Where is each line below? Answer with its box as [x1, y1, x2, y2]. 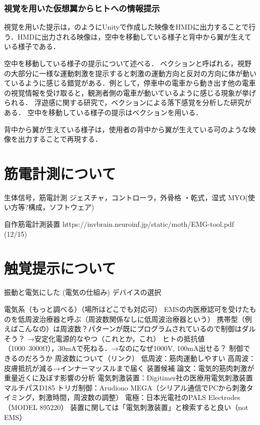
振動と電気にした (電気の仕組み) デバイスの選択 [4, 287, 161, 297]
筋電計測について [4, 163, 116, 183]
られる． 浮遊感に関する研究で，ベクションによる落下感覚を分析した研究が [4, 97, 251, 108]
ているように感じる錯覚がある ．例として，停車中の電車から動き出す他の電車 [4, 78, 256, 88]
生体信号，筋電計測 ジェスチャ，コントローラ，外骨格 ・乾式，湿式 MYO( [4, 192, 248, 202]
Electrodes [208, 392, 240, 402]
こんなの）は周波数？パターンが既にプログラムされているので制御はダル [18, 323, 256, 334]
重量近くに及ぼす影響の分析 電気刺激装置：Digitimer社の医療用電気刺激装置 [4, 372, 253, 383]
